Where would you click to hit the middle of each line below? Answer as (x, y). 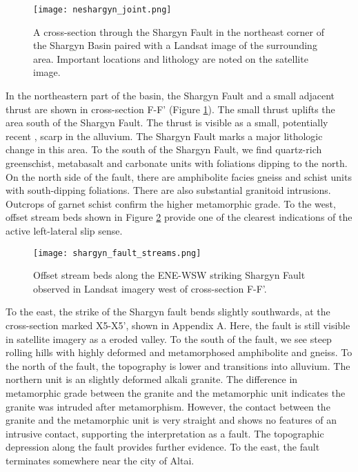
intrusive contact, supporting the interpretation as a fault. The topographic (165, 433)
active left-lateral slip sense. (64, 230)
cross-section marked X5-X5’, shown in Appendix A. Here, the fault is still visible (178, 325)
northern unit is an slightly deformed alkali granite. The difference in (152, 379)
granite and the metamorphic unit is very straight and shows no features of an (171, 420)
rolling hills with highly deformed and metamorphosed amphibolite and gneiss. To (179, 352)
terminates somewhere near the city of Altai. (100, 460)
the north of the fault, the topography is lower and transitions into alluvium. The (178, 365)
